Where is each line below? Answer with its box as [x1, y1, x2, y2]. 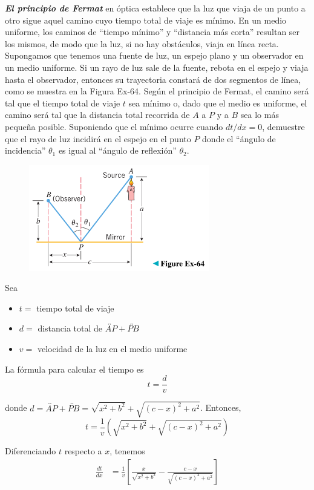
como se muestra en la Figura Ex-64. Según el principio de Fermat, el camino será [5, 85, 309, 97]
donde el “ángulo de [202, 132, 276, 145]
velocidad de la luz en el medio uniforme [37, 342, 188, 354]
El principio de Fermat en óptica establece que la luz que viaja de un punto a [5, 2, 306, 14]
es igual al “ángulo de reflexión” [58, 144, 177, 157]
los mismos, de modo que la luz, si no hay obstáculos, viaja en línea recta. [5, 37, 279, 50]
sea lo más [240, 108, 279, 121]
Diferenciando [5, 445, 56, 457]
